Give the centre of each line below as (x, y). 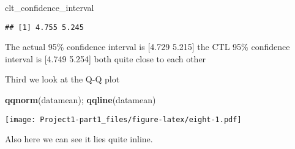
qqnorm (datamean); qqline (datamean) (80, 100)
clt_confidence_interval (50, 7)
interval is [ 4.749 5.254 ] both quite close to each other (106, 58)
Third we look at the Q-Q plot (62, 79)
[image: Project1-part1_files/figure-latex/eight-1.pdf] (123, 119)
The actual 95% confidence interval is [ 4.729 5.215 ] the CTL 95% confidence (147, 47)
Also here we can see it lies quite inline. (79, 139)
